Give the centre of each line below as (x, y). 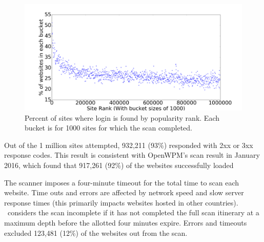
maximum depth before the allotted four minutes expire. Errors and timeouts (126, 222)
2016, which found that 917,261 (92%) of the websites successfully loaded (119, 165)
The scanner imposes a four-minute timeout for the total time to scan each (122, 182)
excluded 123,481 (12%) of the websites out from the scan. (96, 232)
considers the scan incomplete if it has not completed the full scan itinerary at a (133, 212)
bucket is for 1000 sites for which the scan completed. (109, 128)
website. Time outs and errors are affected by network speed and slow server (124, 192)
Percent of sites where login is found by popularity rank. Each (122, 117)
